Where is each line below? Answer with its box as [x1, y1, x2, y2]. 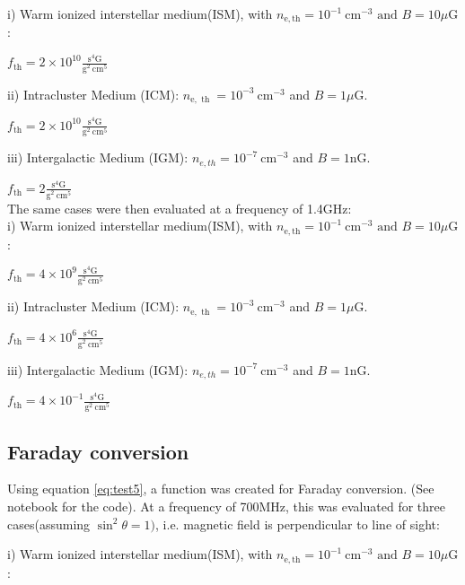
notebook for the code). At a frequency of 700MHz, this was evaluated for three [7, 496, 445, 515]
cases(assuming [7, 514, 91, 533]
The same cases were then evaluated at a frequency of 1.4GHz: [7, 198, 352, 217]
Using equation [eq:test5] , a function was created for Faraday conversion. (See [7, 479, 434, 498]
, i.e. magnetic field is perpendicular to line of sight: [155, 514, 440, 533]
